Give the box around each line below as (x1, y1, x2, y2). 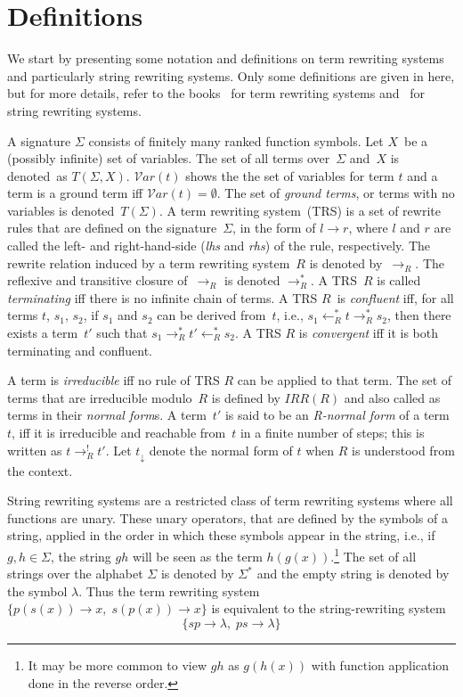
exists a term (7, 324, 78, 342)
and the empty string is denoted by (256, 564, 450, 583)
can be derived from (157, 306, 266, 324)
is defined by (211, 388, 280, 406)
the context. (7, 461, 73, 480)
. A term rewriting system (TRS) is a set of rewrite (158, 201, 441, 219)
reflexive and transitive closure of (7, 271, 188, 290)
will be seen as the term (132, 546, 263, 565)
